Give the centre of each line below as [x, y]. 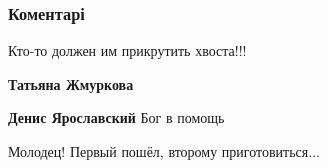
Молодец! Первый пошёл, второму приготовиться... [164, 151]
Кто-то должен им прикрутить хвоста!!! [127, 50]
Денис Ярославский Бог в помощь [116, 117]
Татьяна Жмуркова [71, 83]
